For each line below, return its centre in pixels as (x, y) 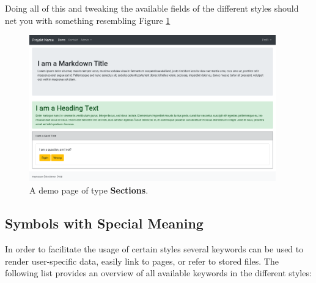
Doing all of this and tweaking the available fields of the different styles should (152, 8)
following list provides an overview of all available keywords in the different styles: (158, 273)
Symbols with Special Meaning (104, 223)
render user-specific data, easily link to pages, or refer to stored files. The (142, 261)
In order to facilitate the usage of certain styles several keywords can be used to (154, 249)
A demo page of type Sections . (89, 190)
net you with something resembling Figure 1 (88, 20)
